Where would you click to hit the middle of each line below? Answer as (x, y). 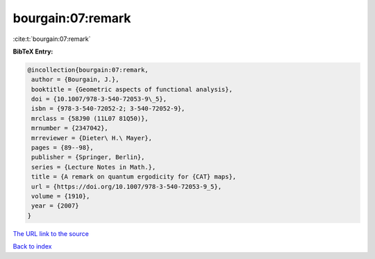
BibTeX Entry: (33, 51)
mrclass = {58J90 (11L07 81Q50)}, (90, 118)
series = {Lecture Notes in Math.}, (94, 167)
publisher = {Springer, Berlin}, (88, 157)
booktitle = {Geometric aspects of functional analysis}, (132, 89)
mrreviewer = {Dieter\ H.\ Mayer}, (92, 138)
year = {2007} (55, 206)
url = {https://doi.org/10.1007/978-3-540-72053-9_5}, (127, 186)
